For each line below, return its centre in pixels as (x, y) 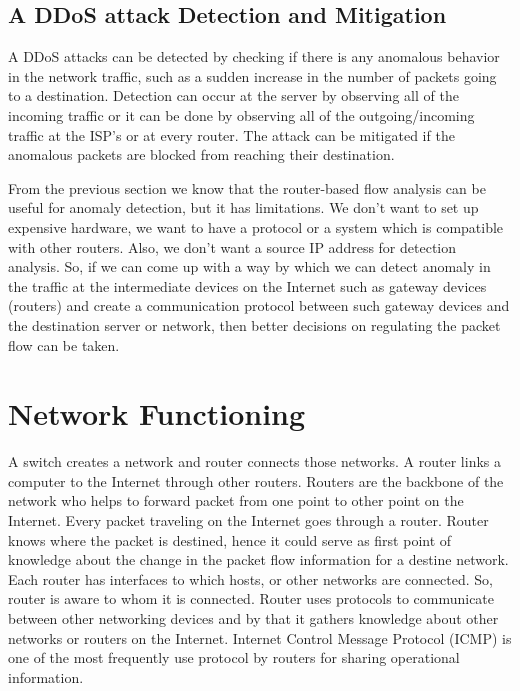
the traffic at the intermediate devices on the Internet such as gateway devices (247, 285)
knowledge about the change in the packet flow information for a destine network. (258, 559)
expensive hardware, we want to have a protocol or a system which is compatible (256, 226)
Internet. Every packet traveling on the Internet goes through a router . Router (248, 520)
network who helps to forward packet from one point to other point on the (236, 500)
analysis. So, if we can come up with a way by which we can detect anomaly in (249, 266)
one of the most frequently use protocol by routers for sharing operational (234, 657)
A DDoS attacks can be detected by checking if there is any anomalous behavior (254, 56)
